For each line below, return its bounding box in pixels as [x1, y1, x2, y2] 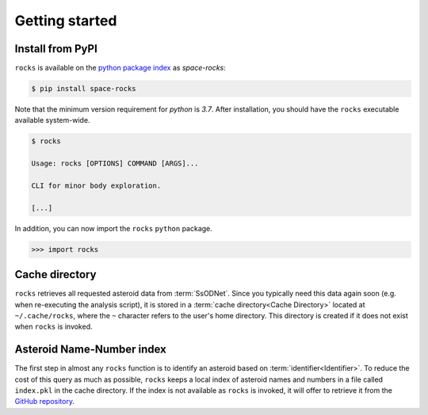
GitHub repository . [14, 397, 75, 406]
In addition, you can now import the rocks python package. [14, 223, 213, 233]
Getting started [14, 12, 117, 29]
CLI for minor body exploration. [31, 181, 162, 190]
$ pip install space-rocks [31, 84, 136, 93]
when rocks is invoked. [14, 322, 93, 332]
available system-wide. [14, 116, 90, 125]
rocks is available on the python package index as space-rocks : [14, 63, 226, 73]
